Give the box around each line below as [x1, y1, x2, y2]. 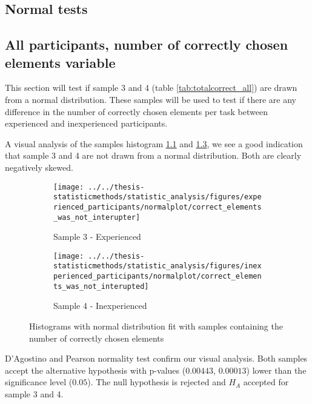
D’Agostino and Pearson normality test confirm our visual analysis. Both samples [5, 352, 308, 365]
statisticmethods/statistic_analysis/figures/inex [53, 262, 262, 271]
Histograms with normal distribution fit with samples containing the [29, 319, 283, 332]
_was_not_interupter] [53, 213, 141, 222]
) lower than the [246, 363, 307, 376]
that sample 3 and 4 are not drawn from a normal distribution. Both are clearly [5, 149, 302, 162]
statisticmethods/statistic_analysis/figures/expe [53, 193, 262, 202]
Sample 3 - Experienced [53, 230, 141, 243]
